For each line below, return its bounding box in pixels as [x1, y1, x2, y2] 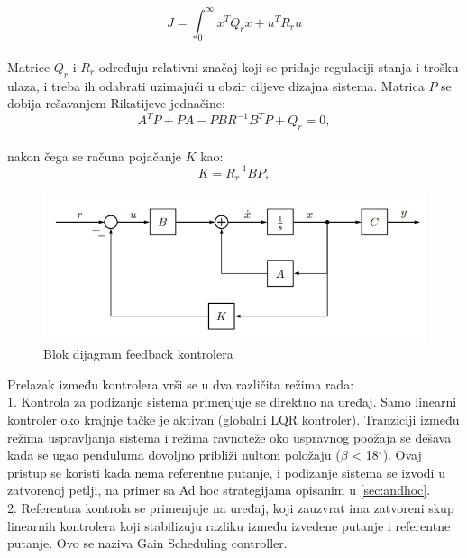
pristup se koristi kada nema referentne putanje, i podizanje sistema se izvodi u [7, 462, 445, 481]
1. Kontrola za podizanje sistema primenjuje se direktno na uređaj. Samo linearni [7, 392, 457, 411]
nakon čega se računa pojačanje [7, 146, 182, 165]
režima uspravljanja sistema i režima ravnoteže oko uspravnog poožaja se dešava [7, 427, 452, 446]
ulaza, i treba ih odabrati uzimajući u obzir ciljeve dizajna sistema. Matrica [7, 76, 425, 95]
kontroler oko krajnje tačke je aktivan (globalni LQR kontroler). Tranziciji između [7, 410, 460, 429]
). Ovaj [382, 445, 422, 464]
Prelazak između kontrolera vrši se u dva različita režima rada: [7, 374, 354, 393]
